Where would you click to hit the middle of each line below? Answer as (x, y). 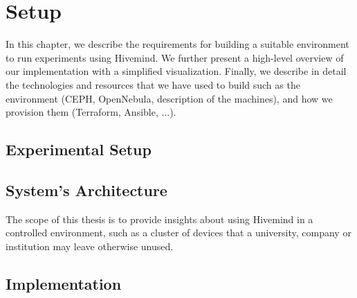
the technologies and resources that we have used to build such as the (153, 84)
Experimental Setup (79, 149)
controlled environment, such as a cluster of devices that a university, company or (178, 233)
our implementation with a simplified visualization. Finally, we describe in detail (176, 71)
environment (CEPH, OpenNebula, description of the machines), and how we (169, 98)
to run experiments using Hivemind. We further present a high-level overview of (175, 57)
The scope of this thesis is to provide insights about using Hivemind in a (159, 219)
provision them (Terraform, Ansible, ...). (91, 112)
